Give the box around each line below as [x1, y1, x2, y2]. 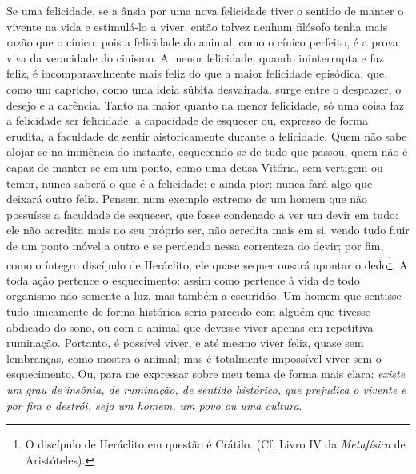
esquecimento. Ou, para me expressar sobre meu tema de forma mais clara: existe [6, 365, 406, 382]
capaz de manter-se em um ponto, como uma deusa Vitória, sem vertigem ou [6, 158, 383, 175]
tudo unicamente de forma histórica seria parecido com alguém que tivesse [6, 302, 371, 319]
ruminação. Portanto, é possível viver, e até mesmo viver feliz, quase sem [6, 334, 364, 351]
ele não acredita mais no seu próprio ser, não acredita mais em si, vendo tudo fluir [6, 221, 410, 238]
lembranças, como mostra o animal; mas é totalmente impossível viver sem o [6, 349, 382, 366]
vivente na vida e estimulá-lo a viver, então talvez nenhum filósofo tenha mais [6, 18, 388, 34]
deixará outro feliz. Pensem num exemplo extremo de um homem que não [6, 190, 368, 207]
